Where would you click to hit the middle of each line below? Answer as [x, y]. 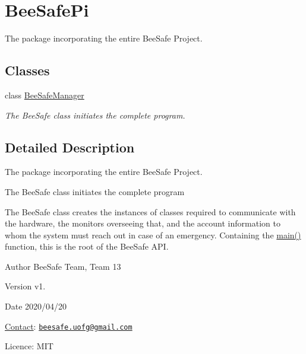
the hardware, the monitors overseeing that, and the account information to [143, 223]
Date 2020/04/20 [36, 306]
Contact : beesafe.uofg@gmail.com [69, 326]
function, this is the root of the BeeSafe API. [87, 246]
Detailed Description [70, 147]
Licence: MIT [29, 346]
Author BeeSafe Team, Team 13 [63, 266]
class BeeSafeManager [45, 95]
